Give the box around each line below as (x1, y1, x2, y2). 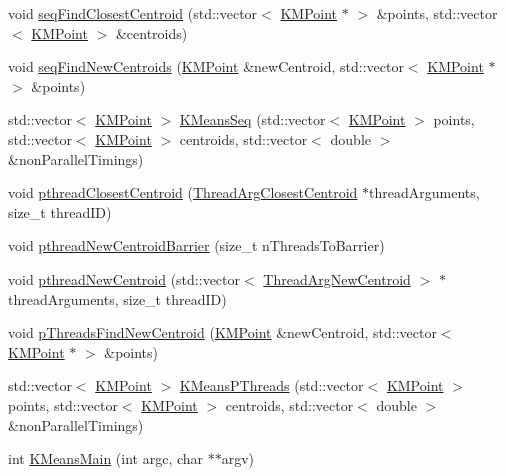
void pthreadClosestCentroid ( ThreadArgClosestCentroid (8, 182, 358, 203)
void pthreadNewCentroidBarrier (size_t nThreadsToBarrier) (8, 235, 385, 256)
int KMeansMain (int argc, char (8, 448, 204, 469)
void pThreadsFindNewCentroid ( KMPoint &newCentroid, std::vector (8, 322, 437, 343)
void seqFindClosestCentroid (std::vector (8, 3, 258, 23)
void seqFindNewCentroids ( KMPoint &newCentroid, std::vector (8, 56, 404, 77)
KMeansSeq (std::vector (179, 109, 326, 130)
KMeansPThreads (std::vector (179, 375, 364, 396)
